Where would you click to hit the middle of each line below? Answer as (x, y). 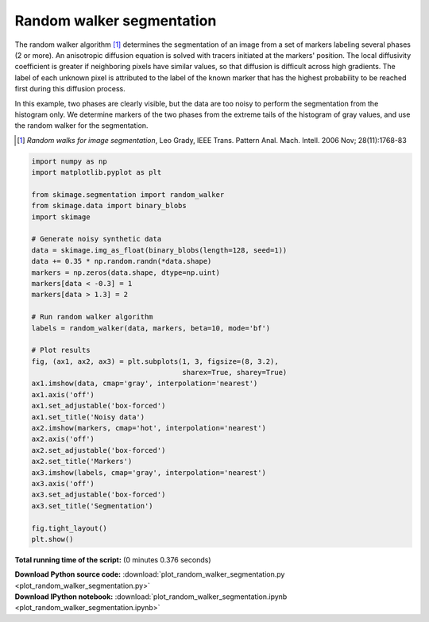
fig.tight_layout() (69, 528)
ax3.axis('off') (63, 483)
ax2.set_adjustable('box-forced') (99, 450)
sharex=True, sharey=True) (235, 373)
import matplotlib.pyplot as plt (97, 172)
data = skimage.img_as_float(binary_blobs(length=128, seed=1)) (159, 250)
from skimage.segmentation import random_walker (128, 194)
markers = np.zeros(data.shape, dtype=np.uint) (126, 272)
